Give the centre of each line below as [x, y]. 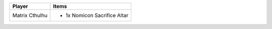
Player [20, 6]
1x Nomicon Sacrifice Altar [97, 15]
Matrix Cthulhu [30, 15]
